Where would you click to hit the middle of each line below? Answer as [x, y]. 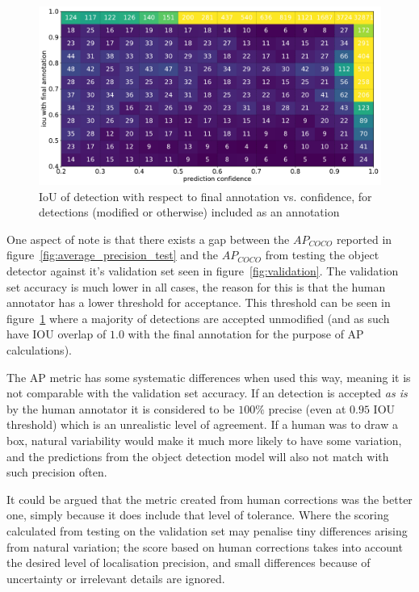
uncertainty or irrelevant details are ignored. [116, 578]
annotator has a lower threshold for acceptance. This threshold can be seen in [199, 302]
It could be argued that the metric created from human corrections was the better [209, 499]
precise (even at [307, 408]
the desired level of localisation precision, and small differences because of [189, 563]
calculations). [39, 350]
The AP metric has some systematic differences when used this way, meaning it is [209, 377]
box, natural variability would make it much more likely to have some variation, [204, 441]
